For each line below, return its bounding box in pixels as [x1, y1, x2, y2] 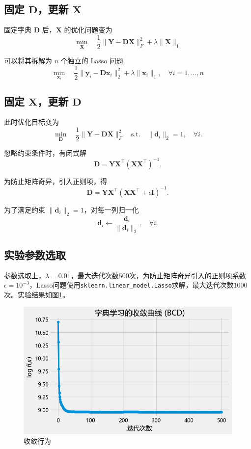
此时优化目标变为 [4, 116, 59, 127]
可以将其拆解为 [4, 55, 52, 65]
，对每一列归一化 [84, 204, 139, 214]
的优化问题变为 [64, 25, 112, 35]
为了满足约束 [4, 204, 45, 214]
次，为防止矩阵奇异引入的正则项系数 [129, 270, 246, 280]
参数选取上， [4, 270, 45, 280]
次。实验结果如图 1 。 [4, 289, 69, 299]
